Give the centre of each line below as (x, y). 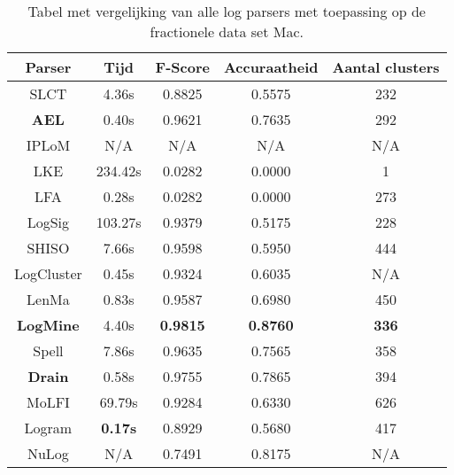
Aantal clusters (386, 67)
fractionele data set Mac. (227, 31)
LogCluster (48, 273)
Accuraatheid (271, 67)
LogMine (48, 325)
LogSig (48, 222)
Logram (48, 428)
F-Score (182, 67)
